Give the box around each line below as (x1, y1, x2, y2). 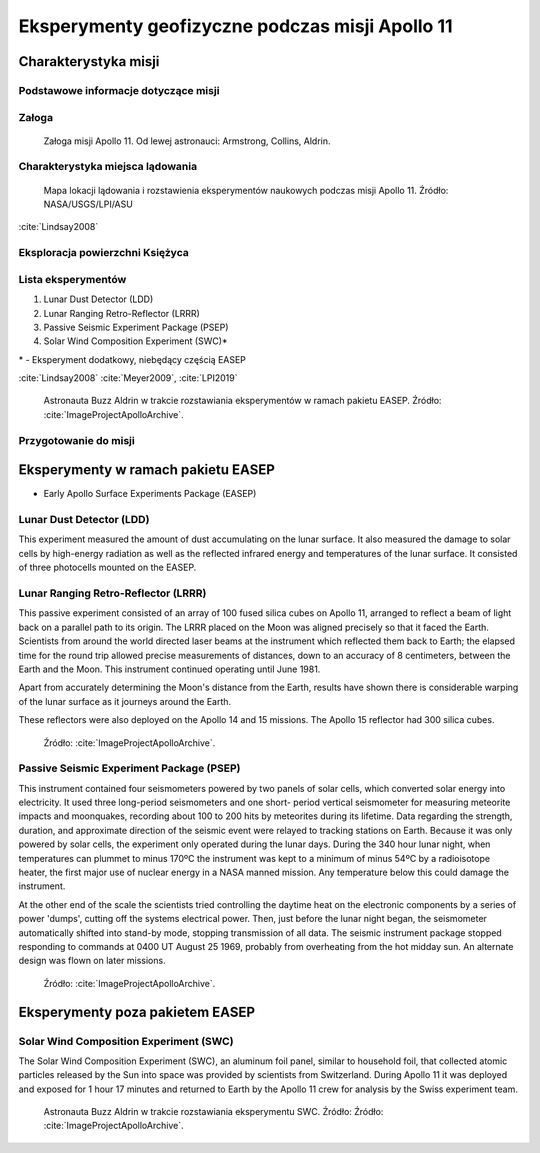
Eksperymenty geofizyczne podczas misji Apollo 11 (18, 15, 454, 37)
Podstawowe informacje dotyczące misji (18, 83, 220, 97)
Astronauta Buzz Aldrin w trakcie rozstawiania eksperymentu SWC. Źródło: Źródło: (43, 1106, 384, 1118)
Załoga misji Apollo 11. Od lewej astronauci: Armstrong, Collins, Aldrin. (43, 135, 331, 147)
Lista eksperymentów (18, 272, 127, 286)
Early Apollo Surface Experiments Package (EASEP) (43, 488, 257, 500)
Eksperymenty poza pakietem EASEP (18, 1003, 255, 1020)
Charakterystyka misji (18, 53, 160, 70)
